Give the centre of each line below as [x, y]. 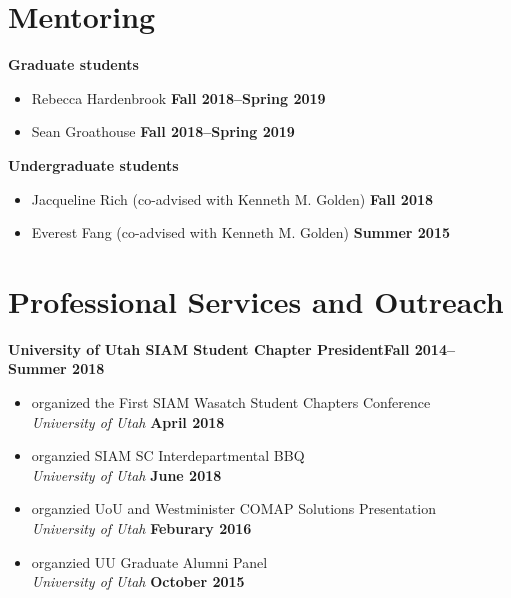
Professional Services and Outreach [256, 300]
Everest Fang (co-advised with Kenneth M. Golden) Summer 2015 [241, 232]
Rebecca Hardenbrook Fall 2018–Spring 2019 [178, 97]
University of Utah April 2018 [128, 421]
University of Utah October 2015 [138, 581]
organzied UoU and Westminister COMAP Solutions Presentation [233, 508]
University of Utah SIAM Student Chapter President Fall [209, 348]
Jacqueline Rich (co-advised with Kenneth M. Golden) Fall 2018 [232, 198]
